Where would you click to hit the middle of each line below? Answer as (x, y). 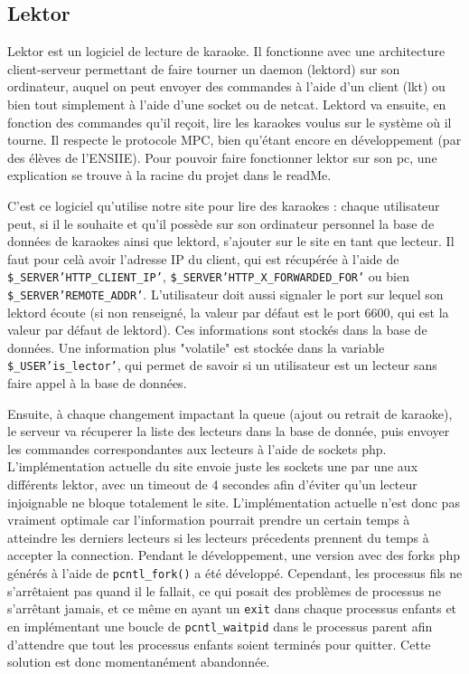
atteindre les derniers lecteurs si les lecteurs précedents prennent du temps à (218, 537)
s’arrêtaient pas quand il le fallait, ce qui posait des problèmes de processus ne (224, 590)
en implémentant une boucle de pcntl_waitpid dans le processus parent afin (220, 626)
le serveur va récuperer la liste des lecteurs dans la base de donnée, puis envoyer (229, 431)
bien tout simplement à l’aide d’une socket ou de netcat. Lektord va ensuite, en (227, 104)
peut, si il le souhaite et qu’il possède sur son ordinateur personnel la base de (221, 223)
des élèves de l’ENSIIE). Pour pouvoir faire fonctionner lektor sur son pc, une (222, 157)
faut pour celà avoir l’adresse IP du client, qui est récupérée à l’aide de (203, 258)
